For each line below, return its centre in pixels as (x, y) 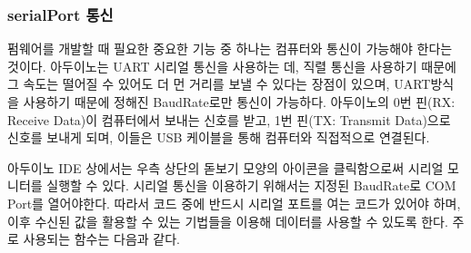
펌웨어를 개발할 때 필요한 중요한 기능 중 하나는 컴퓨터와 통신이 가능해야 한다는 (230, 49)
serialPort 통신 (60, 14)
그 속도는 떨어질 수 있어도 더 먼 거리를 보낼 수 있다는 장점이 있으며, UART (219, 84)
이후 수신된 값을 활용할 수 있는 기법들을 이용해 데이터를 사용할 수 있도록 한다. (228, 221)
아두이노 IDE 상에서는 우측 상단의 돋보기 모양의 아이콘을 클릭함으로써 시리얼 (225, 167)
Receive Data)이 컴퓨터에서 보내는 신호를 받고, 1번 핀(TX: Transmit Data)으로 (229, 119)
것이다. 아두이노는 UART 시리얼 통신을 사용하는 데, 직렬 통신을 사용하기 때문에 (232, 66)
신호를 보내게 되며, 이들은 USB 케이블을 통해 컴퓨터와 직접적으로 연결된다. (219, 137)
